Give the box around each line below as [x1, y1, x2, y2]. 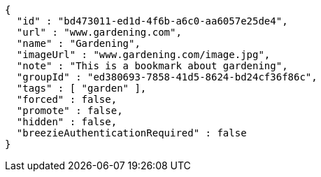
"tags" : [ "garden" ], [16, 83, 147, 94]
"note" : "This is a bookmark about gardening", [16, 60, 288, 71]
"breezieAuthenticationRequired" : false [16, 127, 247, 139]
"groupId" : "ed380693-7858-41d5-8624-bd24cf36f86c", [16, 71, 318, 83]
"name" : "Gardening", [16, 38, 141, 49]
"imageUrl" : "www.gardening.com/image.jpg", [16, 49, 271, 60]
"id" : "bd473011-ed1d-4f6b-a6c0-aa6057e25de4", [16, 15, 288, 27]
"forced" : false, [16, 94, 117, 105]
